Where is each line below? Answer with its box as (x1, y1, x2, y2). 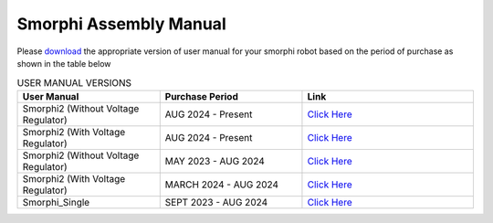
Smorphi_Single (22, 196, 90, 208)
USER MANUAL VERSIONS (16, 76, 132, 89)
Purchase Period (164, 90, 239, 102)
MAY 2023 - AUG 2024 (164, 154, 265, 167)
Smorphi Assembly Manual (16, 14, 227, 34)
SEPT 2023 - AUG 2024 (164, 196, 268, 208)
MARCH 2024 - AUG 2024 (164, 178, 278, 191)
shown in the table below (16, 58, 111, 69)
